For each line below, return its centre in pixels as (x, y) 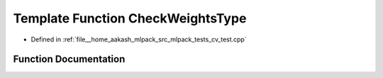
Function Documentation (69, 59)
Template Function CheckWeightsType (130, 18)
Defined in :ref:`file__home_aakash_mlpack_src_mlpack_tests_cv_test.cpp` (139, 39)
